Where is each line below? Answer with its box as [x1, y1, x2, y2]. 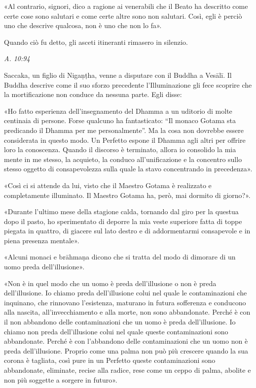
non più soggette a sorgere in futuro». [4, 374, 117, 385]
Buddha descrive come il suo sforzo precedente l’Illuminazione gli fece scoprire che [4, 79, 252, 90]
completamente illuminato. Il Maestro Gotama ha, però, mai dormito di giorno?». [4, 190, 251, 200]
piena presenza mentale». [4, 235, 79, 245]
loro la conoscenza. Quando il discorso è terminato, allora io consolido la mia [4, 144, 236, 155]
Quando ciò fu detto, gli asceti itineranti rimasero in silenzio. [4, 36, 188, 47]
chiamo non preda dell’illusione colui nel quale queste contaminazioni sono [4, 326, 228, 336]
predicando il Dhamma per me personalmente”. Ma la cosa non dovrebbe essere [4, 125, 244, 135]
